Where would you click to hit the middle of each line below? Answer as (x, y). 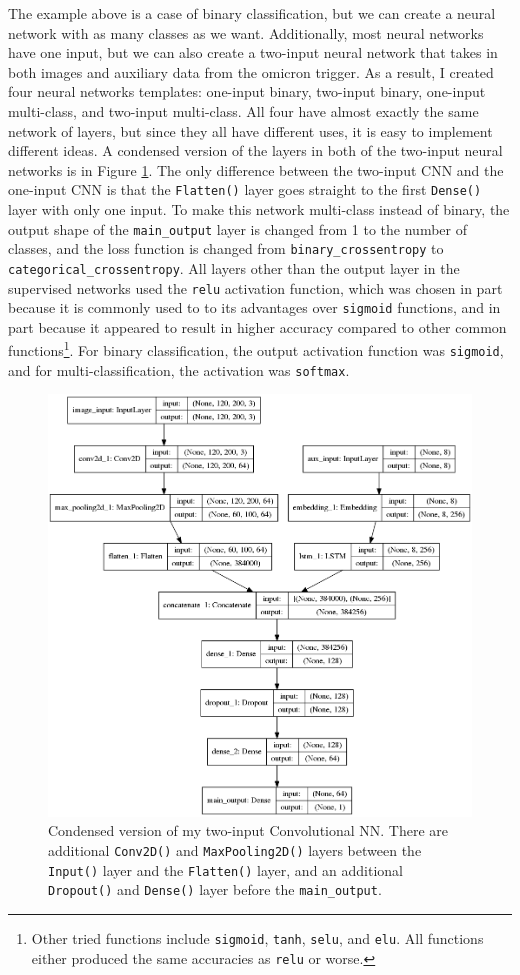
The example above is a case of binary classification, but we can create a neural (252, 13)
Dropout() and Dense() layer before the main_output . (215, 889)
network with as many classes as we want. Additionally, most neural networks (246, 32)
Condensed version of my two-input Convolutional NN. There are (248, 830)
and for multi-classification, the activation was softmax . (179, 369)
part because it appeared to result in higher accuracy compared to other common (257, 326)
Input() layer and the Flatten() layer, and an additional (226, 869)
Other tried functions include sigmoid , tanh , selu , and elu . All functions (257, 937)
